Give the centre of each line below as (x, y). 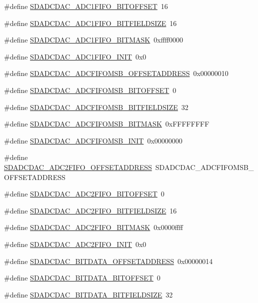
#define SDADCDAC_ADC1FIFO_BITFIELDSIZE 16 (90, 23)
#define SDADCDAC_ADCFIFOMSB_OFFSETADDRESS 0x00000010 (116, 73)
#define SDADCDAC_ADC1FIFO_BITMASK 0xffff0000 (93, 40)
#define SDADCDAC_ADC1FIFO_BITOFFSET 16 (86, 6)
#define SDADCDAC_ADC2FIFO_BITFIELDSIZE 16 (90, 210)
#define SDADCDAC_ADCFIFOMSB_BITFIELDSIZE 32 (96, 107)
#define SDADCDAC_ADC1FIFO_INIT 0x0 (75, 56)
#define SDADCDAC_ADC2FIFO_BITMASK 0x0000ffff (93, 227)
